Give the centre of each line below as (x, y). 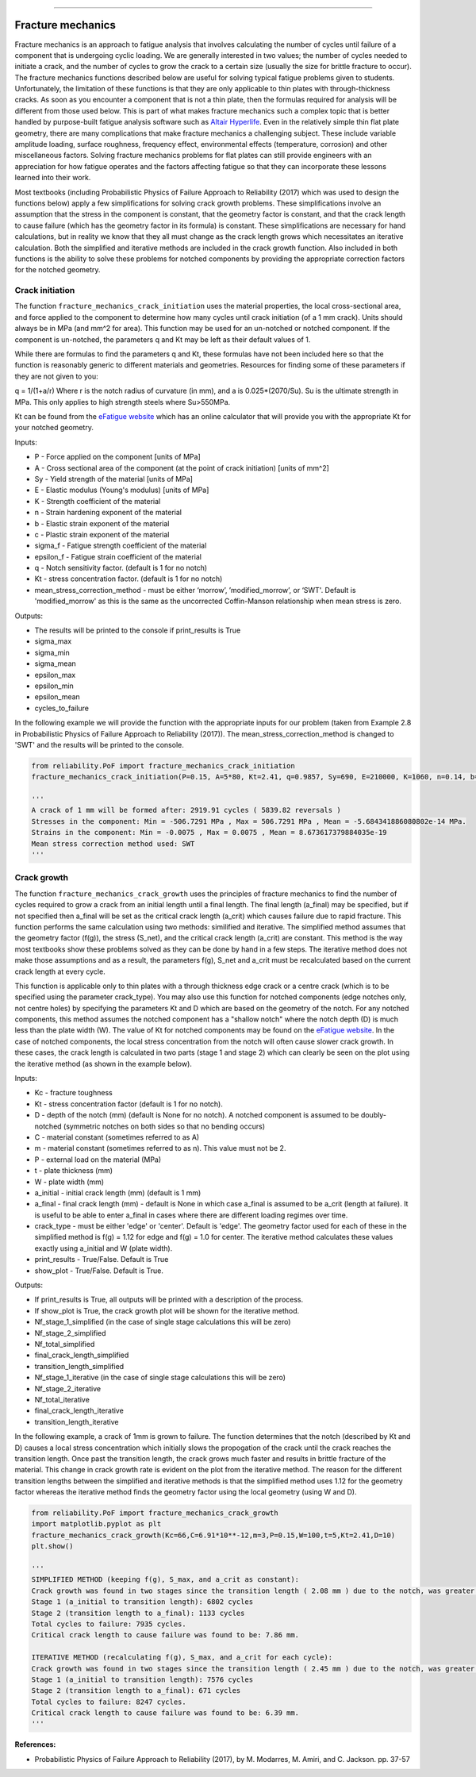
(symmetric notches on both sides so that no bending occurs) (165, 1126)
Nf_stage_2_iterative (68, 1388)
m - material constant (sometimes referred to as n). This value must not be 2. (160, 1148)
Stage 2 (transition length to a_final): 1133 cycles (138, 1613)
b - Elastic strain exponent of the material (102, 523)
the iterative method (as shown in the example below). (103, 1064)
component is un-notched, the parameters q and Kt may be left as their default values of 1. (163, 339)
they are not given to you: (56, 376)
